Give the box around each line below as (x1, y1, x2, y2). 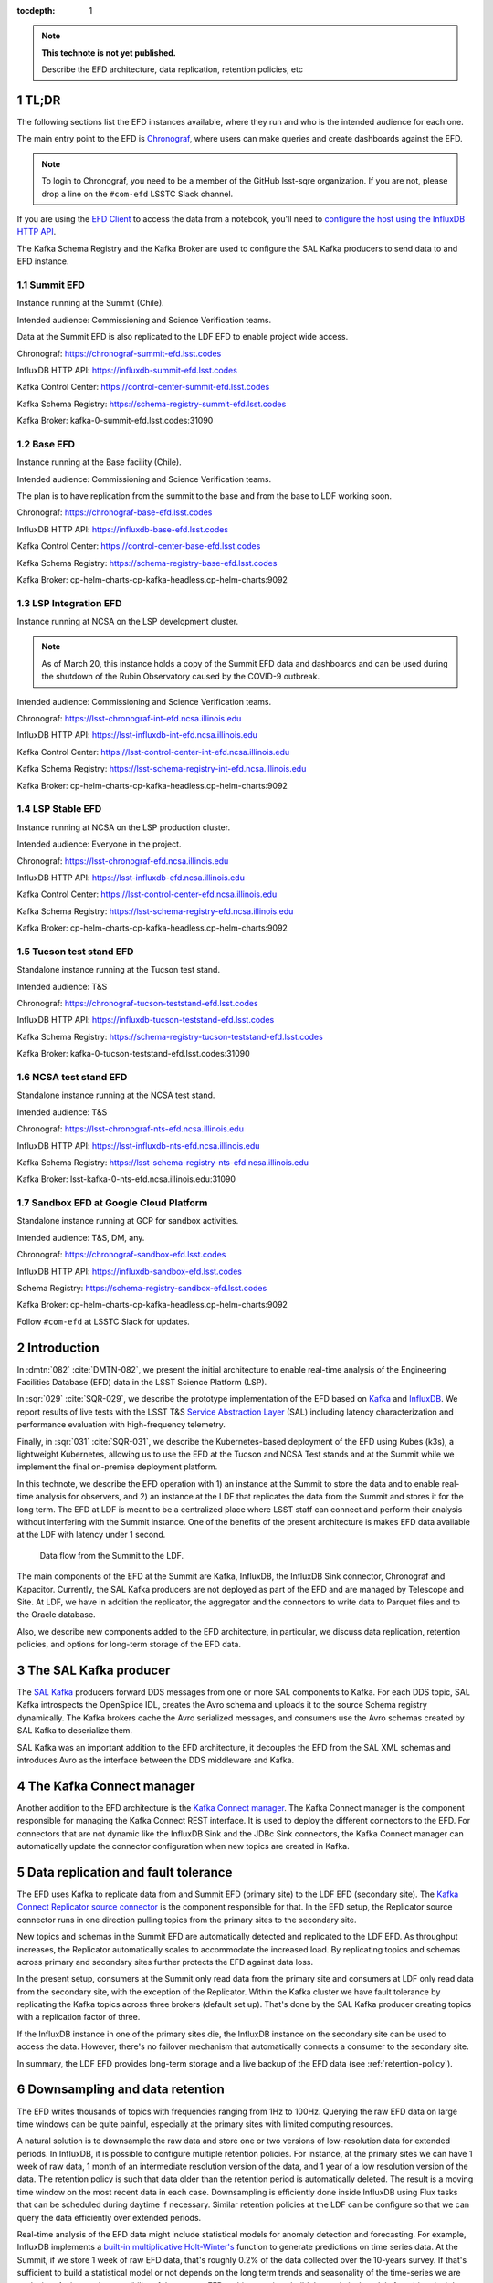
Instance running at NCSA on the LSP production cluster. (16, 822, 231, 833)
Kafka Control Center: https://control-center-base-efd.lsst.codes (16, 541, 261, 552)
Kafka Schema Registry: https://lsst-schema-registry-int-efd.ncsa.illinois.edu (16, 763, 307, 774)
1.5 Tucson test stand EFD (16, 945, 134, 958)
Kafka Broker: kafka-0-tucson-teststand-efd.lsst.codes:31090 (16, 1048, 250, 1059)
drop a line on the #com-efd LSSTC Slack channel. (41, 188, 234, 199)
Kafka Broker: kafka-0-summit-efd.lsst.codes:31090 (16, 416, 214, 426)
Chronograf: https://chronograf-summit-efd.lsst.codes (16, 348, 222, 359)
